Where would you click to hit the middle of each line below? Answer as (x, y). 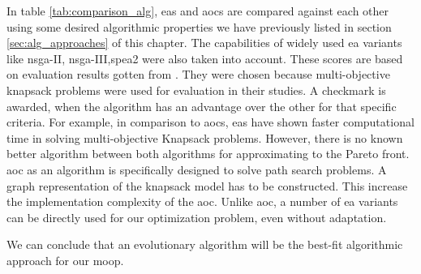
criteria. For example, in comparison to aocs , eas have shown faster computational (210, 122)
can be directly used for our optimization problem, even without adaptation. (197, 217)
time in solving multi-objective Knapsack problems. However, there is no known (205, 137)
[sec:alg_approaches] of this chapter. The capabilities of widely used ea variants (204, 43)
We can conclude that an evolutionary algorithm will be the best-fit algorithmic (205, 244)
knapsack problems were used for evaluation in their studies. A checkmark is (196, 90)
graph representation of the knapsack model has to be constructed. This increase (207, 185)
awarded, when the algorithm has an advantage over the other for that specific (202, 106)
